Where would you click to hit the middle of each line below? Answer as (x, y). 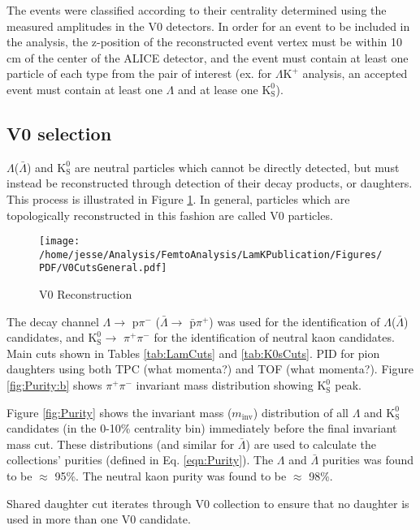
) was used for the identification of (294, 321)
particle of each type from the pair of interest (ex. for (139, 73)
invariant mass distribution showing (225, 385)
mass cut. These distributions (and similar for (121, 444)
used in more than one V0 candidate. (99, 519)
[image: (60, 241)
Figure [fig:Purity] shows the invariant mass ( (119, 412)
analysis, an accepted (355, 73)
